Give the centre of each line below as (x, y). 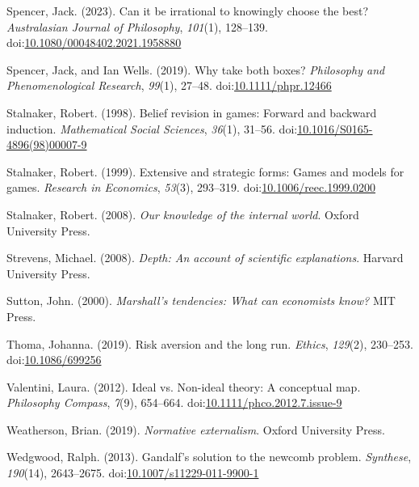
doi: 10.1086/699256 (54, 360)
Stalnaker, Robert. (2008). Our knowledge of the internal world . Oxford (183, 214)
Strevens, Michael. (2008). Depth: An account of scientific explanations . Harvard (205, 258)
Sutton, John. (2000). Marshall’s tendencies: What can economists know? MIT (201, 301)
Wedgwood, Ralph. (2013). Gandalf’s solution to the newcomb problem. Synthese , (209, 457)
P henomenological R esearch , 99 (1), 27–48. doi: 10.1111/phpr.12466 (169, 85)
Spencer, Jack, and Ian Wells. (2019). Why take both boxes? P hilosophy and (196, 69)
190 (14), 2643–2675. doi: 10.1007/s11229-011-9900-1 (133, 473)
